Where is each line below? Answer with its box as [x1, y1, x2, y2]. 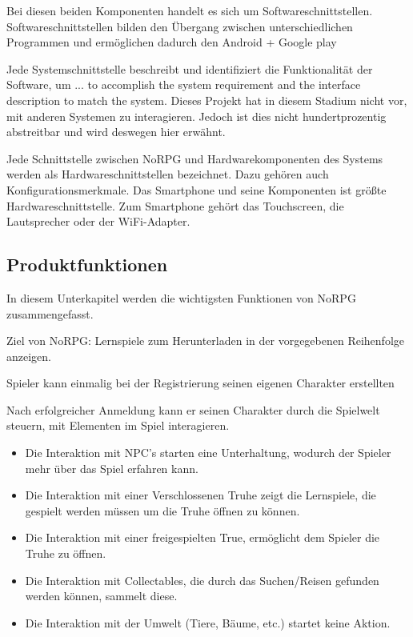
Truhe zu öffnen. [25, 545, 106, 562]
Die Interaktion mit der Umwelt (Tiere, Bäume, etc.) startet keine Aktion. [25, 614, 391, 631]
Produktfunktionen [6, 252, 168, 277]
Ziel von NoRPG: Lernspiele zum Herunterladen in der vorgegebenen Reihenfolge [6, 332, 404, 349]
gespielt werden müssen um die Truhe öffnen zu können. [25, 502, 300, 519]
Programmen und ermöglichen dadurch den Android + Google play [6, 34, 337, 50]
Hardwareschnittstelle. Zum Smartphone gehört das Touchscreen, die [6, 197, 344, 214]
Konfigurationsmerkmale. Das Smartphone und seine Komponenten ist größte [6, 181, 387, 198]
